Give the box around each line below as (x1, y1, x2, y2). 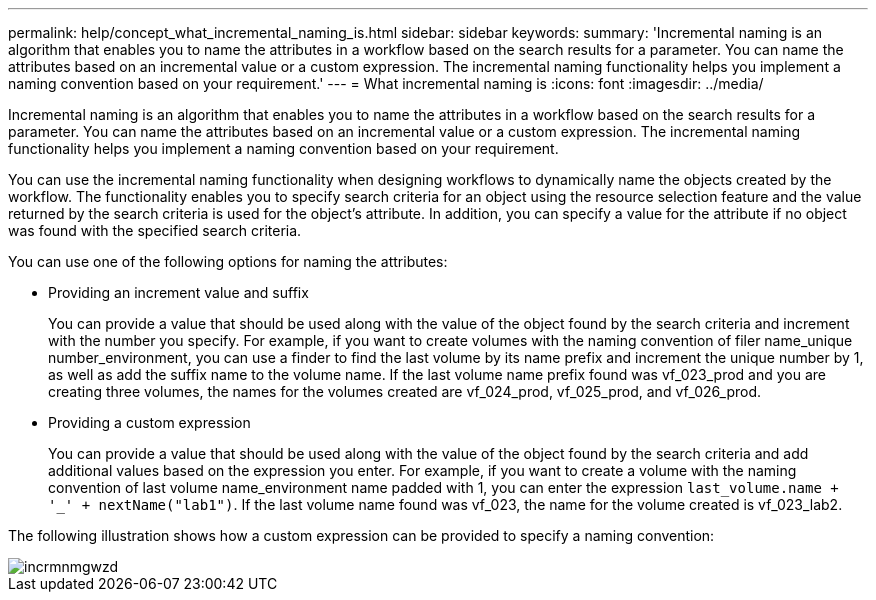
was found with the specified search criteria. (8, 222, 302, 239)
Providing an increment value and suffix (48, 284, 309, 301)
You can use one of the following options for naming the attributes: (8, 253, 448, 270)
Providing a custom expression (48, 414, 251, 431)
